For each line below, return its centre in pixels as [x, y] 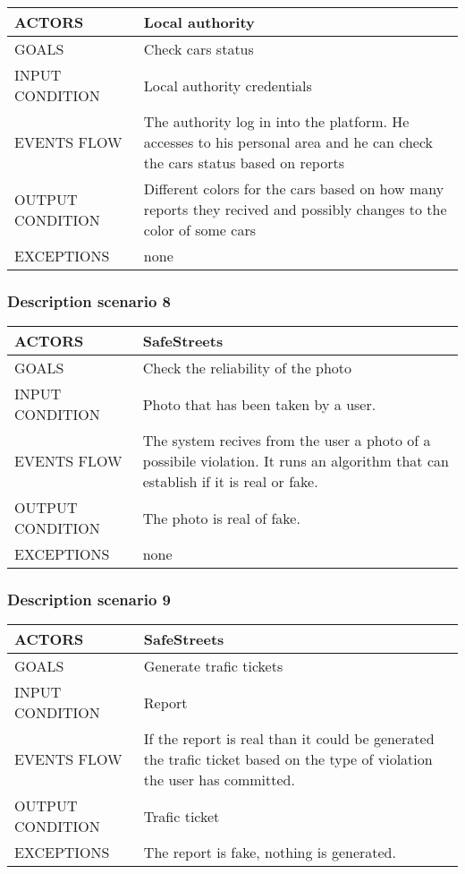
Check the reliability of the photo [247, 368]
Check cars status [199, 49]
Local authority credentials [228, 85]
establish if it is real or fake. [230, 482]
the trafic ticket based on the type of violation [288, 759]
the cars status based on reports [244, 163]
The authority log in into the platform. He [276, 121]
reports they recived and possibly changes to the [295, 209]
